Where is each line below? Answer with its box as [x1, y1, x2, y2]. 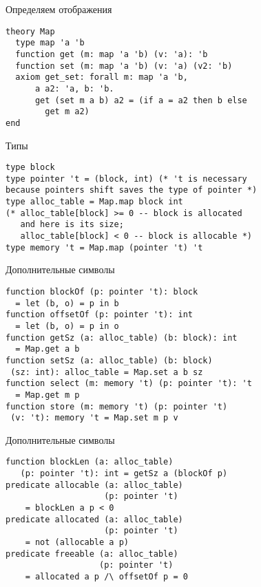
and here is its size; [20, 220, 124, 230]
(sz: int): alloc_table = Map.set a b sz [10, 367, 203, 377]
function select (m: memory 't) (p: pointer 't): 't [6, 378, 252, 389]
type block [6, 162, 55, 173]
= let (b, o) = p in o [15, 321, 119, 331]
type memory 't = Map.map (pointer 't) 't [6, 242, 203, 253]
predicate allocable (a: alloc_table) [6, 480, 183, 490]
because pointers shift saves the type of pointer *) [6, 185, 258, 195]
